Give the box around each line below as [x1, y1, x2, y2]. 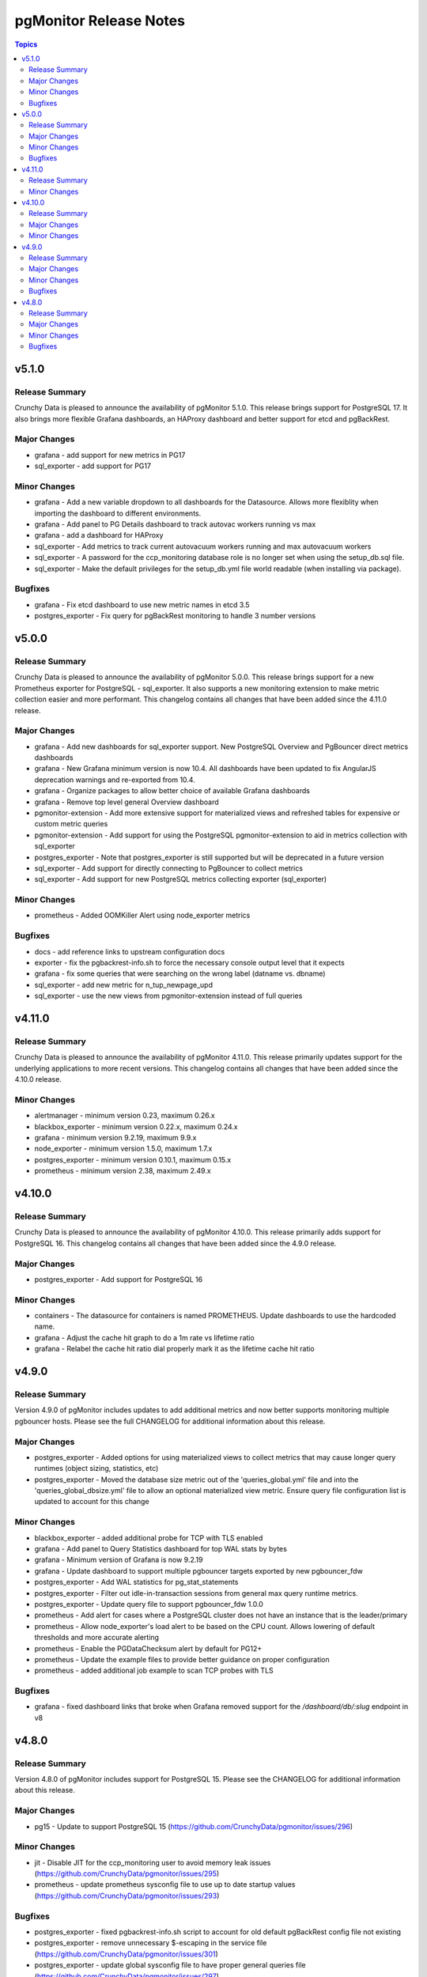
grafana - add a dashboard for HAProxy [34, 531, 164, 540]
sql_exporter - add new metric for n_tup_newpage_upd [34, 980, 213, 989]
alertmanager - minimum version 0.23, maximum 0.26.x [34, 1111, 215, 1121]
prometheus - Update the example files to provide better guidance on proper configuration [34, 1654, 330, 1664]
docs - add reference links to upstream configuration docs [34, 947, 225, 956]
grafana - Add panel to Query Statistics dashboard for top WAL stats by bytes [34, 1544, 288, 1553]
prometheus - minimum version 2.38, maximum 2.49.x [34, 1166, 211, 1176]
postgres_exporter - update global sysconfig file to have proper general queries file [34, 1960, 306, 1970]
